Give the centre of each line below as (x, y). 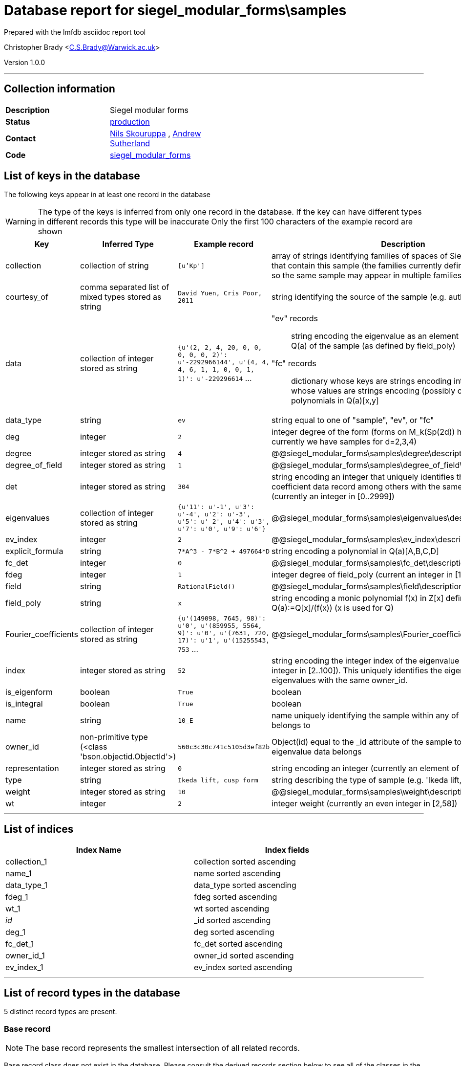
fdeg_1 (17, 897)
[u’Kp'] (191, 266)
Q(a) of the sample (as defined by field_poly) (373, 346)
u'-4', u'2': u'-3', (214, 514)
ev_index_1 (24, 967)
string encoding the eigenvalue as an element (375, 336)
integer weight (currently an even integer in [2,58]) (365, 804)
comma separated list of (125, 287)
